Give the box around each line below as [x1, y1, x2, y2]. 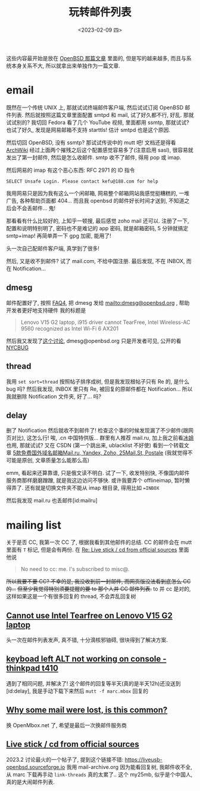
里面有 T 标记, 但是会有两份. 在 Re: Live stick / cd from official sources [6, 546, 177, 554]
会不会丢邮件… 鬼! [11, 204, 56, 212]
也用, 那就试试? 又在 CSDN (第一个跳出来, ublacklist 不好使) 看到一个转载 [6, 442, 185, 449]
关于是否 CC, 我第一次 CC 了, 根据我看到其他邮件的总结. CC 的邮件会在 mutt [6, 539, 192, 546]
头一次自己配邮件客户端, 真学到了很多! [6, 245, 99, 252]
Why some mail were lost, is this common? [6, 705, 168, 715]
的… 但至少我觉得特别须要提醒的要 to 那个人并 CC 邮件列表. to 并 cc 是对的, [6, 585, 191, 592]
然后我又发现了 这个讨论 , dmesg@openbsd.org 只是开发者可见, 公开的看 [6, 337, 182, 344]
